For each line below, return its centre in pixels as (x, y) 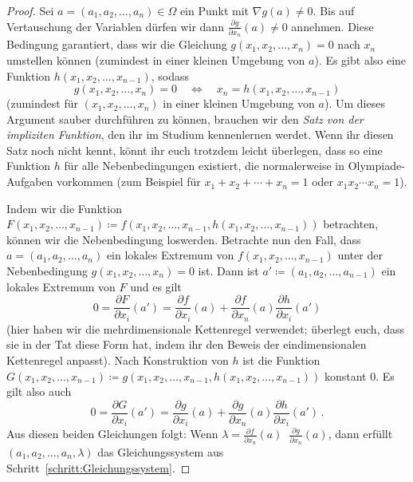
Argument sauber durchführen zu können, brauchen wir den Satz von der (185, 119)
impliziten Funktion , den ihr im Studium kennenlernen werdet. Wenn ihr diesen (200, 134)
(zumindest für (42, 103)
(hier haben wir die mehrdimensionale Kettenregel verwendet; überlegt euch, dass (206, 328)
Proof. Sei (30, 10)
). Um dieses (354, 103)
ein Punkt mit (214, 10)
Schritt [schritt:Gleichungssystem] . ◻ (98, 467)
